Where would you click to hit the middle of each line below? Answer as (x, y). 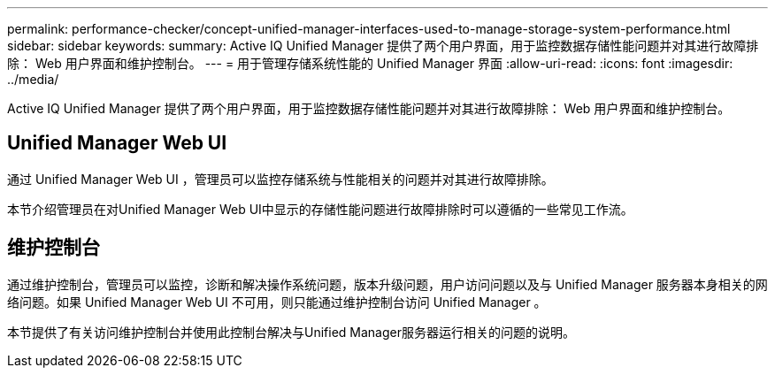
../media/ (33, 79)
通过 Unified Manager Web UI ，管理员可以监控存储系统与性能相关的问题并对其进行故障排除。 (280, 179)
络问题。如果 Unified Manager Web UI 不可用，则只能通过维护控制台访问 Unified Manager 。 (277, 302)
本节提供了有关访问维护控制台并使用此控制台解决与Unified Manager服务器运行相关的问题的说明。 (291, 332)
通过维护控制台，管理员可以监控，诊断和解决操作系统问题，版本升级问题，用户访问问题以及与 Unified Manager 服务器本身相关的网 (387, 284)
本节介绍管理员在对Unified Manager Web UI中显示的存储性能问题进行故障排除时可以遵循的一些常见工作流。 (320, 209)
